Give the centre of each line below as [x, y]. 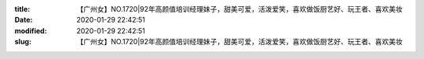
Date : [24, 20]
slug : [23, 42]
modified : [31, 30]
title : [22, 9]
